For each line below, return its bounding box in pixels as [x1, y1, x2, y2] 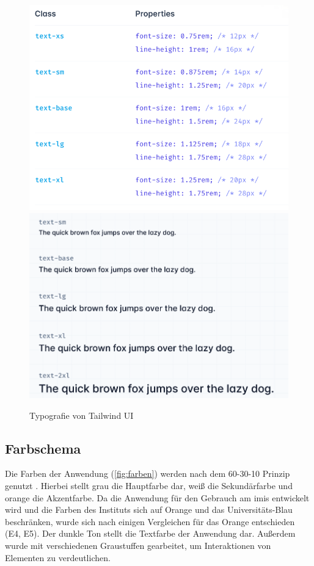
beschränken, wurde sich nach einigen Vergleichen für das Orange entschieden [5, 515, 295, 528]
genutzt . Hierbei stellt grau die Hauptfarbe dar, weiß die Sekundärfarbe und [5, 479, 293, 492]
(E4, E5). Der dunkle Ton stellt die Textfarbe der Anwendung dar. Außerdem [5, 527, 296, 540]
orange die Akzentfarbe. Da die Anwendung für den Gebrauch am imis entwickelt [5, 491, 310, 504]
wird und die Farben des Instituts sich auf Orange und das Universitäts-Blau [5, 503, 293, 516]
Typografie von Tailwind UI [29, 408, 134, 421]
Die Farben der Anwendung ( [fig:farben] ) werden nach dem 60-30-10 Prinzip [5, 467, 290, 480]
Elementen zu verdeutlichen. [5, 551, 111, 564]
